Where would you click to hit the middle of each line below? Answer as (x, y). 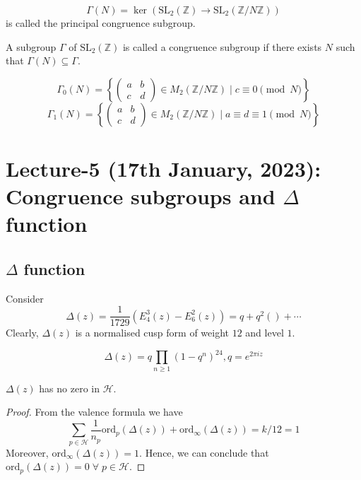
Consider (25, 298)
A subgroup (31, 46)
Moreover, (27, 452)
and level (265, 333)
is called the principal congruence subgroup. (101, 23)
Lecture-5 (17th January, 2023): (164, 168)
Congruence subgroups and (141, 196)
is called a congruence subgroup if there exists (222, 46)
